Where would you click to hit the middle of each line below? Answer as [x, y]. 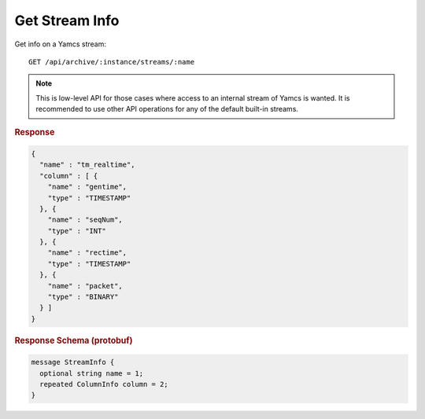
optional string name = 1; [92, 373]
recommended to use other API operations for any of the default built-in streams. [167, 109]
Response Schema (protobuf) [74, 340]
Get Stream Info [67, 20]
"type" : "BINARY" [83, 297]
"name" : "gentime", [87, 187]
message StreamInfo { [73, 362]
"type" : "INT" [77, 231]
